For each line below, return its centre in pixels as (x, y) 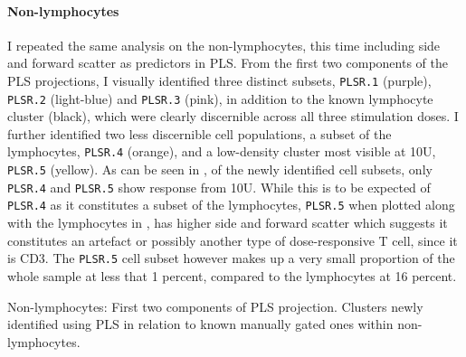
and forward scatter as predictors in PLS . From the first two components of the (228, 63)
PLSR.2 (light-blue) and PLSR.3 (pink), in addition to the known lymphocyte (220, 98)
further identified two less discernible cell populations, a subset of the (200, 133)
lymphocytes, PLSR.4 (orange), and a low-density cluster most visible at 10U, (222, 151)
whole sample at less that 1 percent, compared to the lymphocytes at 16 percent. (232, 275)
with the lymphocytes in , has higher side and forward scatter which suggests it (228, 223)
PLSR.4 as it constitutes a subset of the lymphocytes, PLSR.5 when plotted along (231, 205)
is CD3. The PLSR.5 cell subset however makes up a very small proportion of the (231, 258)
